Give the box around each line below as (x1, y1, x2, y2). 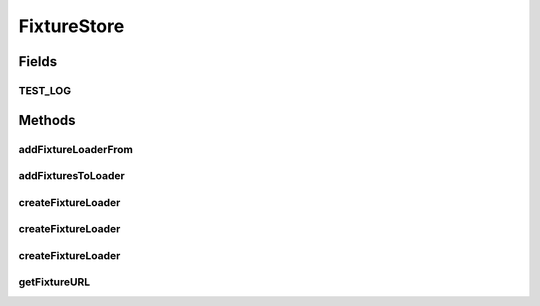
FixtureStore (18, 15, 125, 37)
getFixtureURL (18, 275, 91, 289)
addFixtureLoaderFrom (18, 142, 134, 156)
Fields (18, 53, 58, 70)
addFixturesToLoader (18, 169, 125, 183)
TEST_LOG (18, 83, 72, 97)
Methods (18, 111, 76, 129)
